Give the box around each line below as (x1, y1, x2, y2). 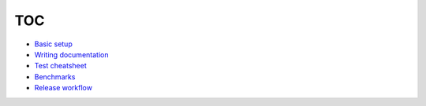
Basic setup (34, 39, 73, 49)
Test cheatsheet (34, 61, 87, 71)
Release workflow (34, 83, 92, 93)
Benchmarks (34, 71, 76, 82)
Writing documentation (34, 49, 109, 59)
